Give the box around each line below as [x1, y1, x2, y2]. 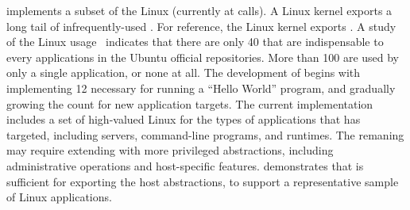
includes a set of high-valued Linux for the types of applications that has [6, 111, 361, 128]
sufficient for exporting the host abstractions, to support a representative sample [6, 173, 399, 189]
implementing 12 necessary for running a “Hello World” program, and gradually [6, 79, 396, 96]
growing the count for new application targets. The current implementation [6, 95, 373, 112]
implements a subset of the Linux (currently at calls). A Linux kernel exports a [6, 2, 393, 18]
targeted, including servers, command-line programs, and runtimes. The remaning [6, 126, 404, 143]
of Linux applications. [6, 189, 112, 205]
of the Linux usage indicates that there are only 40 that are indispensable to [6, 33, 384, 50]
